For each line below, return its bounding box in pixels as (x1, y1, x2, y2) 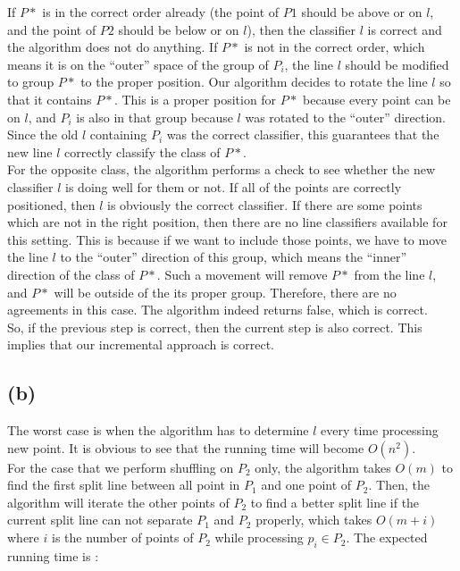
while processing (214, 528, 304, 547)
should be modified (345, 55, 449, 73)
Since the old (7, 125, 79, 144)
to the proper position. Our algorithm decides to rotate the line (80, 72, 428, 91)
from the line (354, 265, 425, 283)
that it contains (7, 89, 92, 108)
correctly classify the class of (64, 142, 221, 161)
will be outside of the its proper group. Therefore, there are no (54, 282, 397, 301)
